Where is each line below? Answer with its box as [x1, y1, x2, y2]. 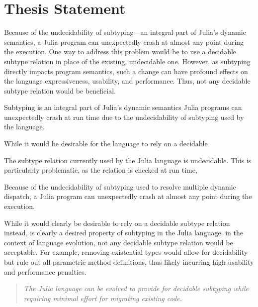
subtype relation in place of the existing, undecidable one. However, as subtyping [4, 56, 251, 66]
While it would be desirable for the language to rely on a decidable [4, 138, 208, 149]
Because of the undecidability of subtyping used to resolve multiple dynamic [4, 181, 236, 192]
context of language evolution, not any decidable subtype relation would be [4, 237, 233, 247]
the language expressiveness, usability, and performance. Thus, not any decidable [4, 76, 251, 86]
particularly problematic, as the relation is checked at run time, [4, 165, 197, 175]
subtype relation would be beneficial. [4, 85, 116, 96]
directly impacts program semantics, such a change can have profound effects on [4, 66, 248, 76]
